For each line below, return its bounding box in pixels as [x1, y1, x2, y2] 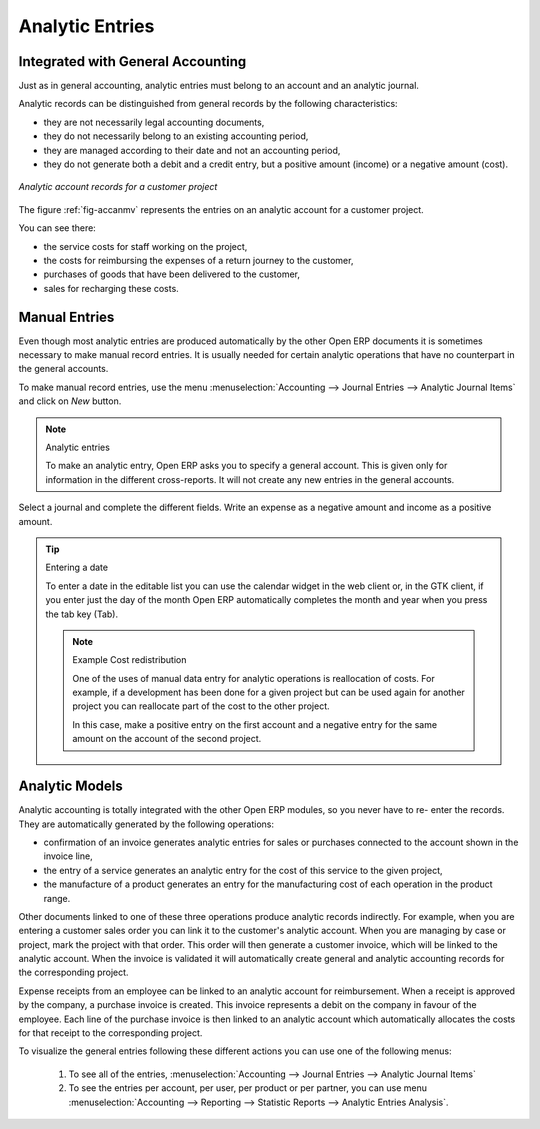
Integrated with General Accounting [18, 53, 247, 70]
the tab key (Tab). [45, 608, 119, 620]
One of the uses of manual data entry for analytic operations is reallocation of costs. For [72, 672, 435, 684]
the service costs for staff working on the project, [43, 240, 248, 252]
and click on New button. [18, 395, 122, 407]
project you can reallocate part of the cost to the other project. [72, 700, 330, 712]
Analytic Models [18, 778, 124, 795]
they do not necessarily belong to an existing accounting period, [43, 130, 309, 142]
